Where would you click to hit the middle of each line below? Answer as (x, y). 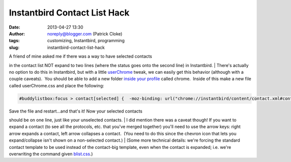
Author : (17, 33)
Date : (15, 27)
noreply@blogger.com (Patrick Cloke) (85, 33)
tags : (14, 41)
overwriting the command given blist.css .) (51, 154)
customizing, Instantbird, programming (86, 41)
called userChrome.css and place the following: (57, 85)
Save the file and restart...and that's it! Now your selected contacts (76, 111)
